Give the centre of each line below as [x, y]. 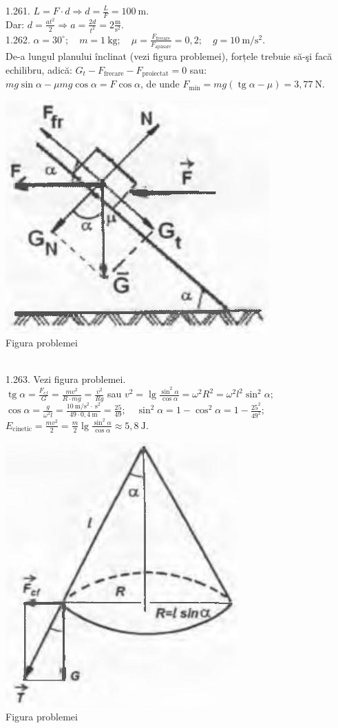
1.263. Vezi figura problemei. [66, 379]
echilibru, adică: [39, 69]
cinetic [22, 429]
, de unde [160, 84]
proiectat [155, 74]
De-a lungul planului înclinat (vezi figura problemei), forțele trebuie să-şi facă [169, 56]
